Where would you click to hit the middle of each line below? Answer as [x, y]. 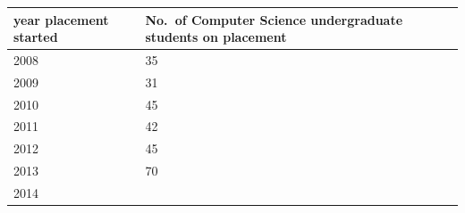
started [36, 37]
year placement [61, 19]
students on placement [216, 37]
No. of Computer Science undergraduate [274, 19]
